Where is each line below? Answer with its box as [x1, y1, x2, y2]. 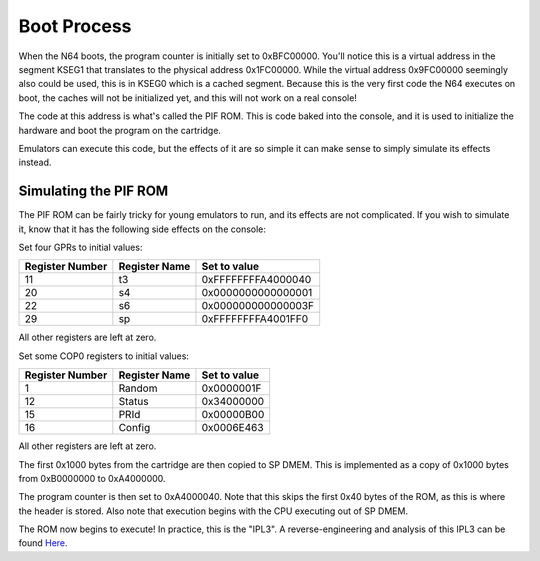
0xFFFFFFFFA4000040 [201, 273, 312, 287]
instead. [18, 156, 52, 169]
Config [118, 421, 151, 435]
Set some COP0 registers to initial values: [18, 350, 190, 362]
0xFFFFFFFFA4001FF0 [201, 312, 309, 326]
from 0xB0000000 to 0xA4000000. [18, 472, 166, 484]
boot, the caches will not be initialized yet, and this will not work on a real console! [18, 91, 357, 104]
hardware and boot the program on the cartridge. [18, 124, 222, 136]
